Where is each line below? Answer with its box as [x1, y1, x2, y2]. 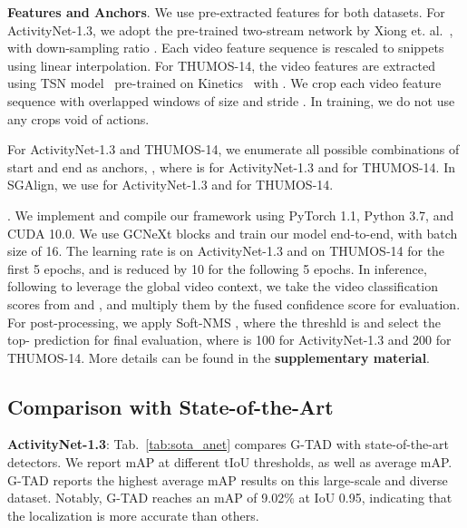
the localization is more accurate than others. [7, 505, 259, 524]
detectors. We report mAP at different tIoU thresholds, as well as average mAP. [7, 453, 452, 472]
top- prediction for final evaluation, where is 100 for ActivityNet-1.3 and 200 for [7, 330, 452, 349]
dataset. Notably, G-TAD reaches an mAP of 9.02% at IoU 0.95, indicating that [7, 488, 452, 507]
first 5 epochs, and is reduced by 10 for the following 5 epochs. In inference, [7, 259, 427, 278]
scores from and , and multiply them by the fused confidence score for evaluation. [7, 294, 461, 313]
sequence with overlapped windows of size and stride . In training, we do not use [7, 91, 455, 110]
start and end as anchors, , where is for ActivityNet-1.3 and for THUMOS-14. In [7, 157, 456, 176]
